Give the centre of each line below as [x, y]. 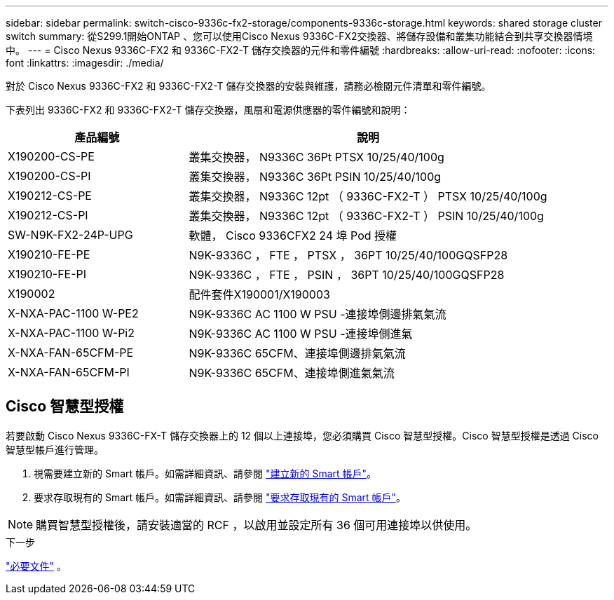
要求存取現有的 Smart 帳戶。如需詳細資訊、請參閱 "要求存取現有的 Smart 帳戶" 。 [220, 497]
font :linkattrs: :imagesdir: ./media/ [85, 63]
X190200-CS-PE [51, 156]
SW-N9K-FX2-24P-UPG [70, 235]
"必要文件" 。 [36, 566]
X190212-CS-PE [50, 196]
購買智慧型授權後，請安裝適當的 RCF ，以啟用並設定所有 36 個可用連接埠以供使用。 [257, 525]
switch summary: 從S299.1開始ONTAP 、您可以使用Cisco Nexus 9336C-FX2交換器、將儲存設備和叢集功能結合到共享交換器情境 [299, 36]
